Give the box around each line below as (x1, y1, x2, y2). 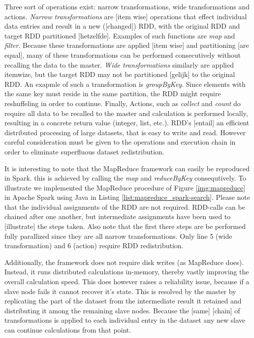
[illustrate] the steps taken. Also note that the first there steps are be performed (4, 221, 246, 231)
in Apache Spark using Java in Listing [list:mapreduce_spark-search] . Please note (4, 192, 251, 202)
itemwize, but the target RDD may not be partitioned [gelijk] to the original (4, 69, 235, 79)
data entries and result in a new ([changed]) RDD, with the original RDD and (4, 21, 240, 31)
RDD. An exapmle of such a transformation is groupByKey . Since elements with (4, 78, 246, 89)
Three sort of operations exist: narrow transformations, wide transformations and (4, 1, 250, 11)
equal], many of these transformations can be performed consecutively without (4, 49, 241, 60)
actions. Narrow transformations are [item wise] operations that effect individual (4, 11, 247, 21)
